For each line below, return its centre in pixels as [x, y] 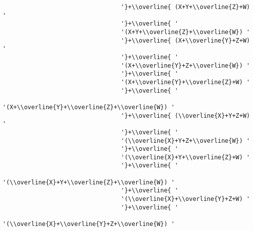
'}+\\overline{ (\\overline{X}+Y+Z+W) [185, 115]
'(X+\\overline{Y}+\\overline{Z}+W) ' [185, 82]
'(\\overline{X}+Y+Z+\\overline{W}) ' [185, 141]
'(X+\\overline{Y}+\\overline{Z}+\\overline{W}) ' [89, 107]
